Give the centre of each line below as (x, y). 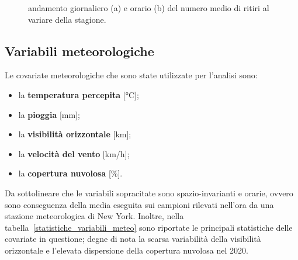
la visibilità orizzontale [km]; (75, 134)
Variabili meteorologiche (79, 51)
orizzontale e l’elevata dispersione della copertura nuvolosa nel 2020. (127, 250)
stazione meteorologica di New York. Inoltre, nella (94, 216)
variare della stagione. (67, 19)
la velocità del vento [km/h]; (74, 153)
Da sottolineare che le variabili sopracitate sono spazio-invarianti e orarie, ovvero (149, 193)
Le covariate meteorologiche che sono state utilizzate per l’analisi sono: (131, 75)
